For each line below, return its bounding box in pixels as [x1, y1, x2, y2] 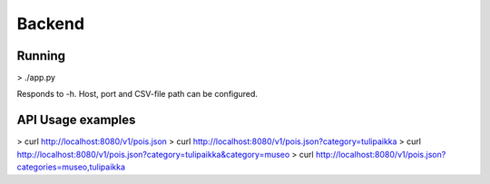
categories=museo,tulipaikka [16, 161, 126, 172]
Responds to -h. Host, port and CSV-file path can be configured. [16, 89, 259, 100]
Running [16, 48, 66, 63]
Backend [16, 14, 85, 34]
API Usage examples [16, 112, 136, 128]
